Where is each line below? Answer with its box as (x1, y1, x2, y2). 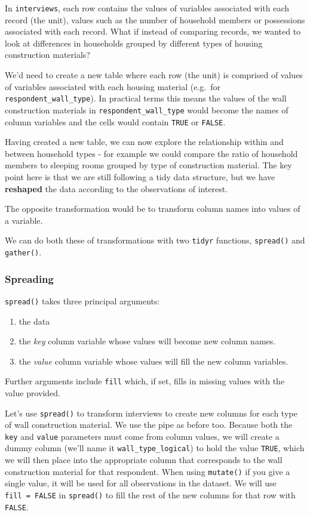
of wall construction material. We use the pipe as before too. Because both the (5, 418, 293, 431)
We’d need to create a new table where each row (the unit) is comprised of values (5, 69, 303, 81)
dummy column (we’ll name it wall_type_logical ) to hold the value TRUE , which (5, 442, 305, 454)
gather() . (5, 246, 42, 258)
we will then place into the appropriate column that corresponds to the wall (5, 454, 283, 466)
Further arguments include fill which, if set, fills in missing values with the (5, 375, 285, 387)
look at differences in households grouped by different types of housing (5, 36, 263, 49)
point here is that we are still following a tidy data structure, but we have (5, 170, 275, 183)
